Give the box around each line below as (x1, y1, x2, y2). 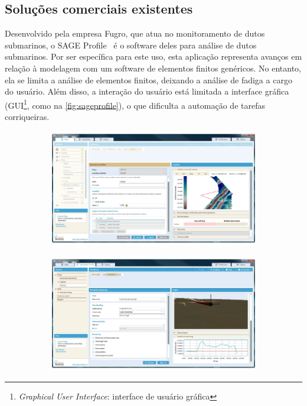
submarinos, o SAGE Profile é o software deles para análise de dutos (5, 38, 257, 51)
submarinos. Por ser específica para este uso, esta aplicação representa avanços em (5, 50, 302, 63)
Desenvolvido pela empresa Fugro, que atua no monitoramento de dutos (5, 27, 265, 40)
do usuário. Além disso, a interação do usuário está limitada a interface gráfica (5, 85, 289, 98)
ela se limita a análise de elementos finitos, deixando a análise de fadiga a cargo (5, 73, 292, 86)
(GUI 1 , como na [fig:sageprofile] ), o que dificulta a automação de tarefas (5, 97, 265, 111)
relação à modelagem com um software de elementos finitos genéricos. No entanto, (5, 61, 301, 74)
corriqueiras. (5, 111, 50, 123)
